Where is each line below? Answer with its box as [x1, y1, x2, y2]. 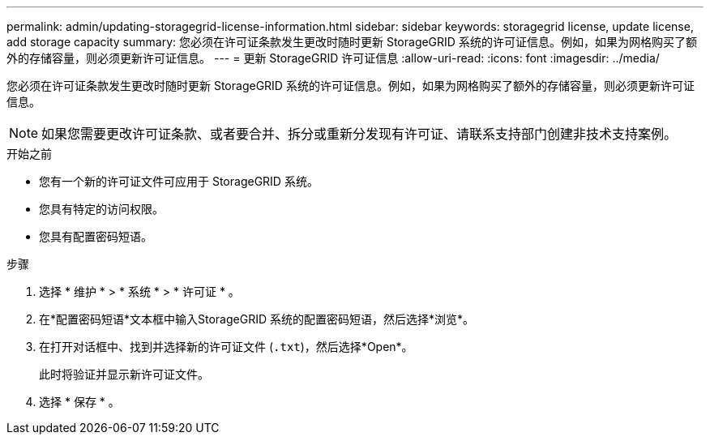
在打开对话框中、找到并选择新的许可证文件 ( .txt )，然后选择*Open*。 [39, 340, 413, 353]
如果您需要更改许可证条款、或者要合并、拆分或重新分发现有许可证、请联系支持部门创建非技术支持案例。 [41, 126, 678, 142]
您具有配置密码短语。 [39, 229, 152, 243]
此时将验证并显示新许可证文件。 [39, 367, 209, 381]
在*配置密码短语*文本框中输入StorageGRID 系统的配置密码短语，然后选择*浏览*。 [39, 312, 475, 326]
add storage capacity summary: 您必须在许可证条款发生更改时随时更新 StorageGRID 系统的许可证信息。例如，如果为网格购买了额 [6, 35, 697, 49]
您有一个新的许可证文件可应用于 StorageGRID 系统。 [39, 174, 319, 188]
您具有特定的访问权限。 [39, 202, 164, 216]
